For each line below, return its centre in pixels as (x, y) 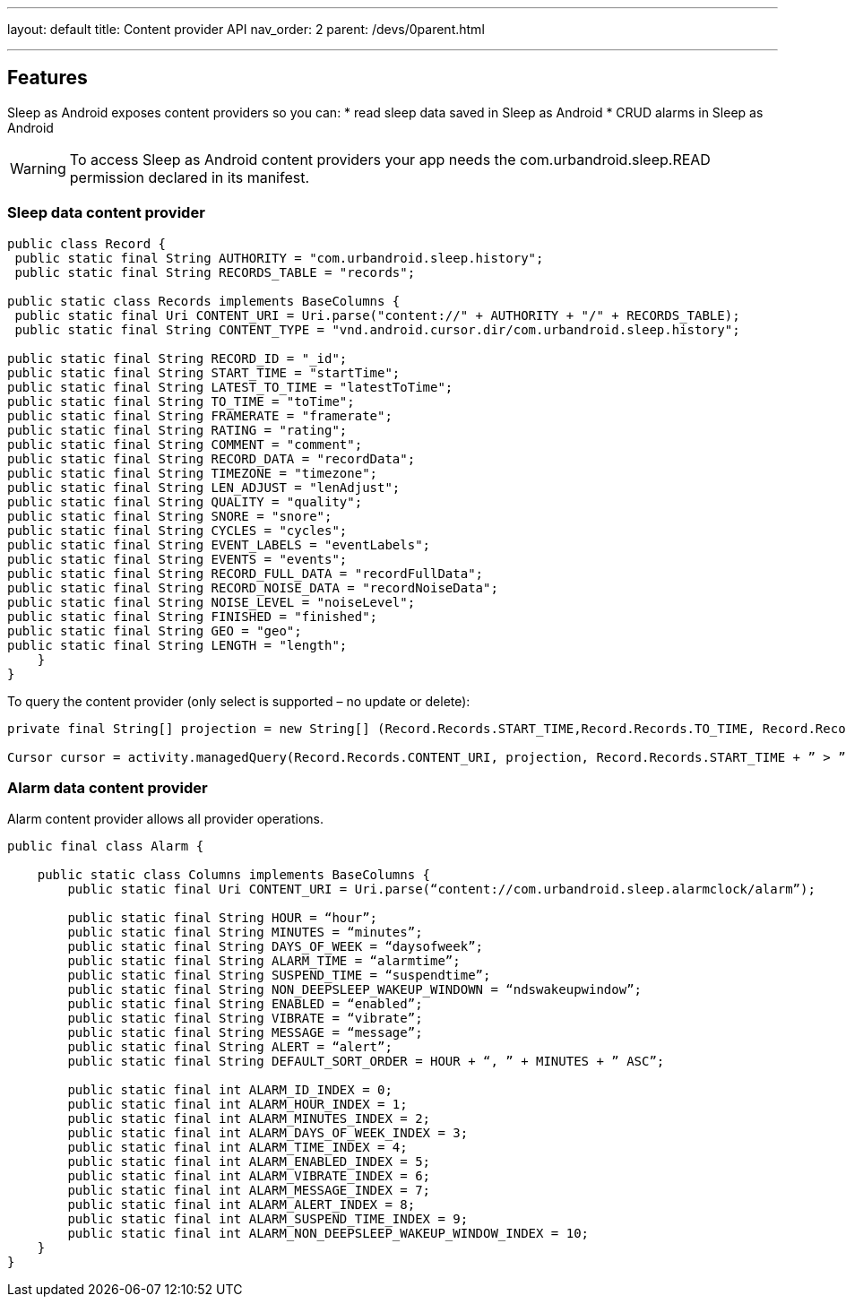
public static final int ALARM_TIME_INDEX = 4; (237, 1148)
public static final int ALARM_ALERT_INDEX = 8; (242, 1205)
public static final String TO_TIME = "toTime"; (181, 401)
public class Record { (87, 243)
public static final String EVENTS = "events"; (177, 559)
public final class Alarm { (106, 846)
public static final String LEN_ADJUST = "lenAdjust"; (204, 487)
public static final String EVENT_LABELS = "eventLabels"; (219, 544)
